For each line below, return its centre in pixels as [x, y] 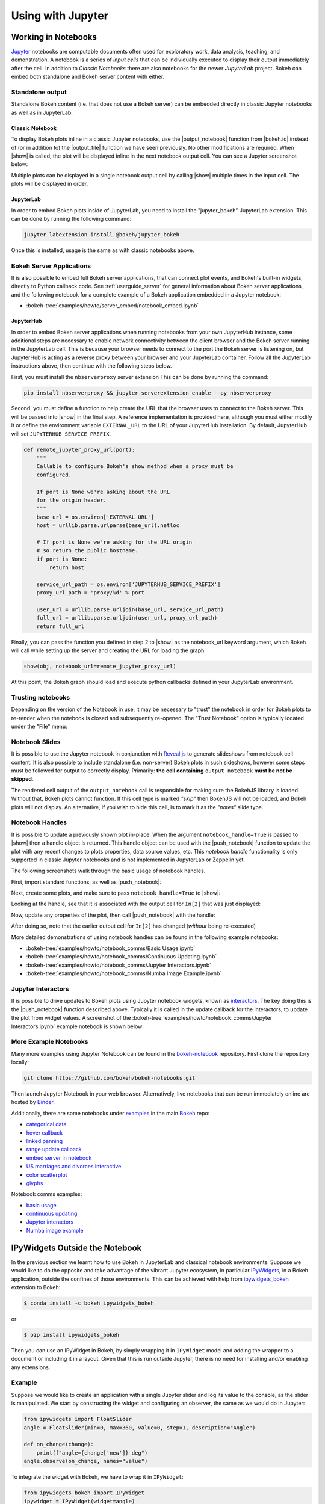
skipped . [22, 779]
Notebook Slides [36, 742]
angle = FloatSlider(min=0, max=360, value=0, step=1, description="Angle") [140, 1428]
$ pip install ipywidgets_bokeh [72, 1335]
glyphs [35, 1183]
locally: [20, 1062]
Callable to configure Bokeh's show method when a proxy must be [135, 467]
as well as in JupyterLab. [42, 112]
